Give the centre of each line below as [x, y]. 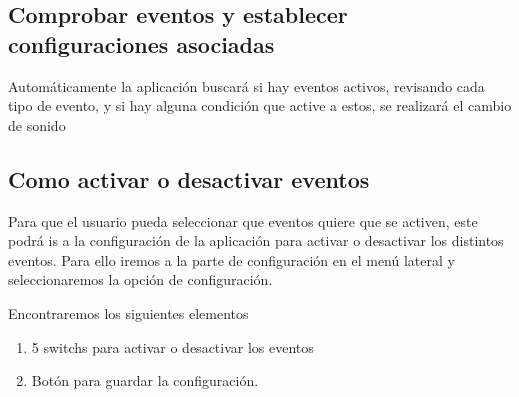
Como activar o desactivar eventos [189, 178]
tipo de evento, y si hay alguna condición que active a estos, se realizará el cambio [260, 105]
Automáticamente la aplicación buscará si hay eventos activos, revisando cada [246, 85]
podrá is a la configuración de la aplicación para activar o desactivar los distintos [256, 240]
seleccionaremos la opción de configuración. [140, 279]
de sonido [37, 124]
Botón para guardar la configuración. [145, 380]
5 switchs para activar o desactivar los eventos [172, 346]
